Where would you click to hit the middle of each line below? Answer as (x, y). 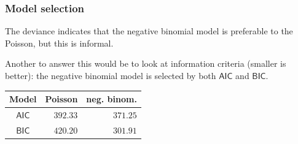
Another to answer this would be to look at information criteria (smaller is (146, 63)
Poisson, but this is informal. (59, 43)
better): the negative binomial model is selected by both (111, 75)
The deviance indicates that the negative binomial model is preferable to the (149, 31)
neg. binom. (112, 99)
